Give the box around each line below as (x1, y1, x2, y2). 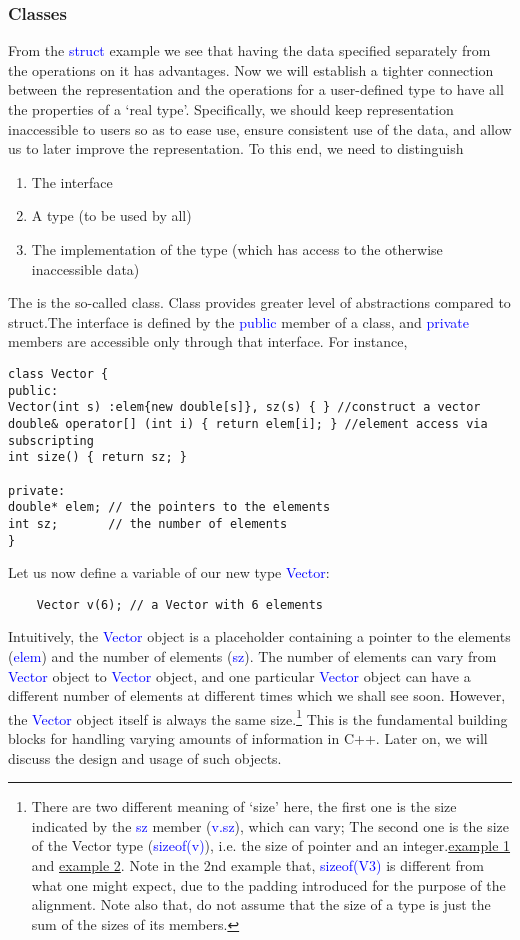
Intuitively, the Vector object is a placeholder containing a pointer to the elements (8, 626, 511, 647)
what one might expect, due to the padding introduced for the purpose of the (31, 874, 506, 895)
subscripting (8, 433, 94, 448)
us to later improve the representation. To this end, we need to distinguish (8, 138, 464, 159)
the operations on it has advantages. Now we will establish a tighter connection (8, 59, 494, 80)
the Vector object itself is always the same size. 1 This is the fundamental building (8, 705, 508, 729)
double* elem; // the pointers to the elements (8, 500, 331, 515)
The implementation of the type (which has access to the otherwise (31, 238, 443, 259)
